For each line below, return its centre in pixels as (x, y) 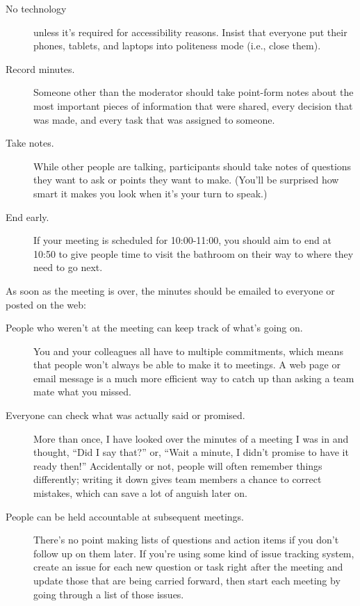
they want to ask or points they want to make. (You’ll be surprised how (186, 180)
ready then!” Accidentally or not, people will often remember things (178, 465)
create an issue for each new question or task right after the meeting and (188, 567)
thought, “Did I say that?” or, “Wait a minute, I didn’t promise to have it (191, 452)
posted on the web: (46, 304)
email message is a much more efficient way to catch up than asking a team (194, 378)
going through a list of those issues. (109, 594)
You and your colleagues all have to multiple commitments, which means (188, 351)
